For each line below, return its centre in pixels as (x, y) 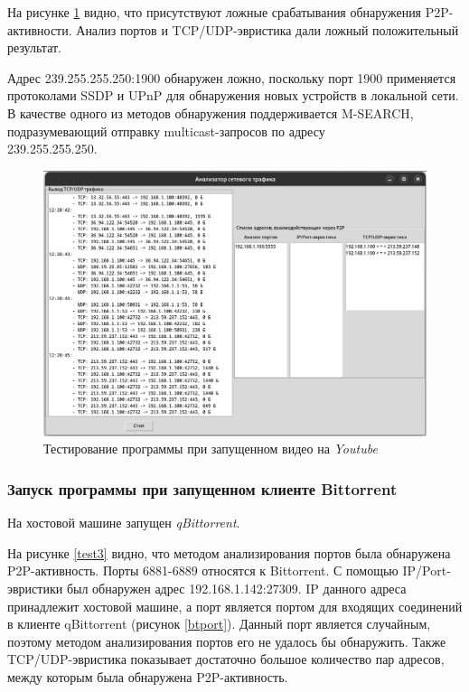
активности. (40, 29)
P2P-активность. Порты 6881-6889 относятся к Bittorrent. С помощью (203, 570)
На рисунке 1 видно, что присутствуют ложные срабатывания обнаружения (215, 12)
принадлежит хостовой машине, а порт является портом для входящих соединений (235, 606)
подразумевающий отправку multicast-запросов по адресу (166, 131)
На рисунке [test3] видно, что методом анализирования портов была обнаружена (229, 552)
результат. (34, 47)
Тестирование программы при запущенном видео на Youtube (211, 449)
